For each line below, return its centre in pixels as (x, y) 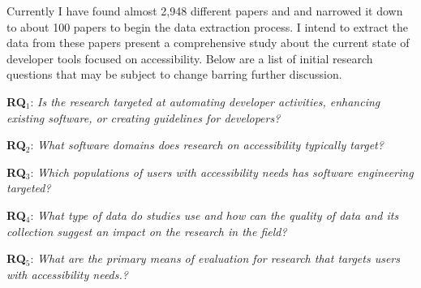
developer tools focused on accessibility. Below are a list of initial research (190, 58)
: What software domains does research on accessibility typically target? (207, 145)
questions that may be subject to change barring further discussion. (174, 74)
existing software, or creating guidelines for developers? (144, 117)
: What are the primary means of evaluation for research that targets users (215, 258)
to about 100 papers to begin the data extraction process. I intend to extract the (208, 26)
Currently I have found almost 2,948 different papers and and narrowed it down (205, 11)
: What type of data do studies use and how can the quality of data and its (215, 215)
